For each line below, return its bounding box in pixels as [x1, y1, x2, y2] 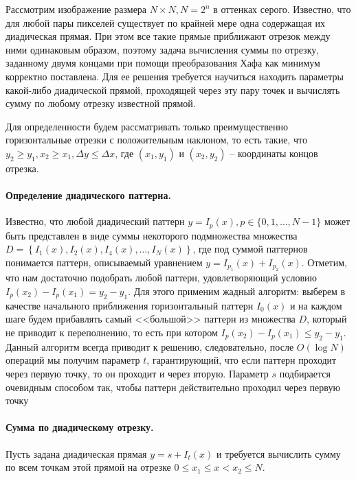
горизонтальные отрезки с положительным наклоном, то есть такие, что [5, 132, 307, 147]
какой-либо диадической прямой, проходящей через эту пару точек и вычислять [5, 82, 340, 97]
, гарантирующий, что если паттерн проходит [146, 353, 337, 367]
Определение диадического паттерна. [5, 188, 171, 202]
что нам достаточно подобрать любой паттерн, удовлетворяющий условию [5, 270, 317, 285]
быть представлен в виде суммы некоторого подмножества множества [5, 228, 298, 242]
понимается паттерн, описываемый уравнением [5, 255, 203, 269]
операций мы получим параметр [5, 353, 140, 367]
